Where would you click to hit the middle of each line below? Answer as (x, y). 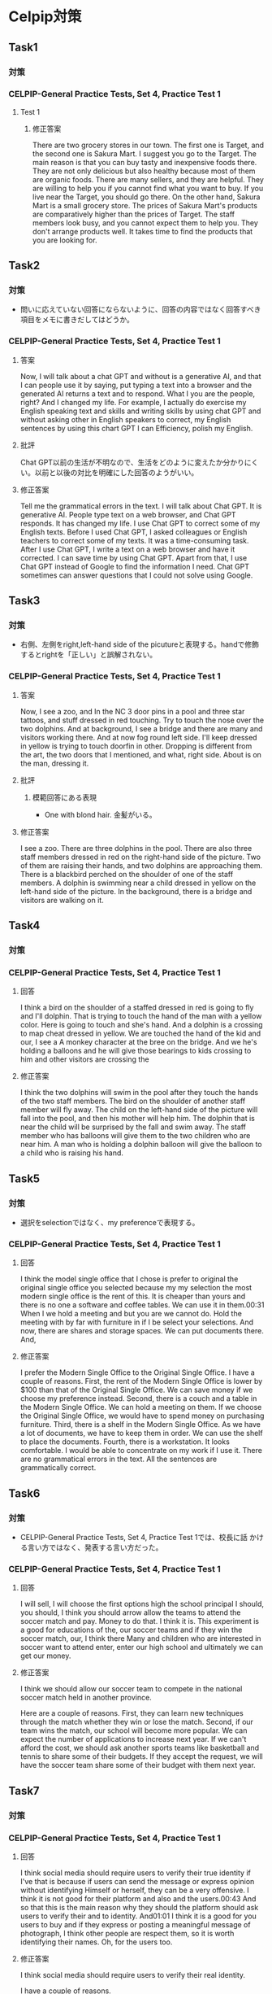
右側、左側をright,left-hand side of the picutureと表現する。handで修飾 (140, 644)
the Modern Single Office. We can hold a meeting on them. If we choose (141, 1407)
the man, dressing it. (54, 763)
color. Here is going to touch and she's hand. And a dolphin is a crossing (141, 1025)
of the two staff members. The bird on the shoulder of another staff (133, 1101)
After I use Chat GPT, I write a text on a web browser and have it (127, 549)
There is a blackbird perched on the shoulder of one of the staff (127, 874)
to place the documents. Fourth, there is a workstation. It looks (125, 1442)
